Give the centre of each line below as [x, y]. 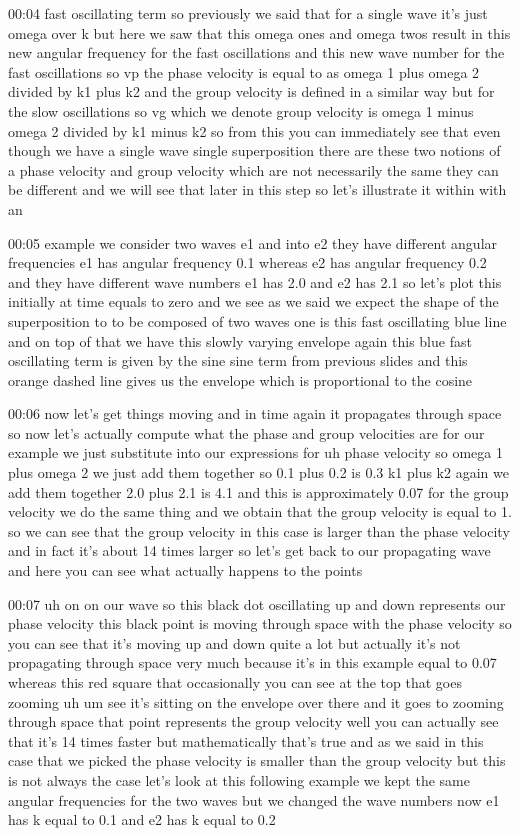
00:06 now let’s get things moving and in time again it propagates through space [255, 413]
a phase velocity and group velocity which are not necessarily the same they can [253, 169]
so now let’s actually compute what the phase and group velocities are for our [246, 432]
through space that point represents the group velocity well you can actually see [253, 721]
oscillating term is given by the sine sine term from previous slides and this [238, 360]
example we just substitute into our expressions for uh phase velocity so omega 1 [255, 452]
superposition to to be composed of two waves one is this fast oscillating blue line [257, 320]
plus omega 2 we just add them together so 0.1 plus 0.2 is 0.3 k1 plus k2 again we [258, 472]
